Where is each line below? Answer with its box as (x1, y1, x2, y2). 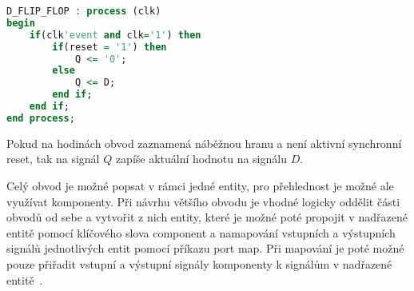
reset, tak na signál (6, 150, 100, 167)
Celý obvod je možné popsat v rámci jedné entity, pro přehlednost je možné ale (6, 177, 394, 193)
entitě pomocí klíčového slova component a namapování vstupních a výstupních (6, 224, 396, 241)
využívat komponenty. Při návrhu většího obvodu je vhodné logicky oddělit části (6, 193, 400, 209)
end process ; (6, 112, 75, 124)
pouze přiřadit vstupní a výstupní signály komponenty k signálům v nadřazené (6, 255, 392, 272)
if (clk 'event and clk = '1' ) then (29, 29, 201, 41)
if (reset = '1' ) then (52, 41, 167, 53)
